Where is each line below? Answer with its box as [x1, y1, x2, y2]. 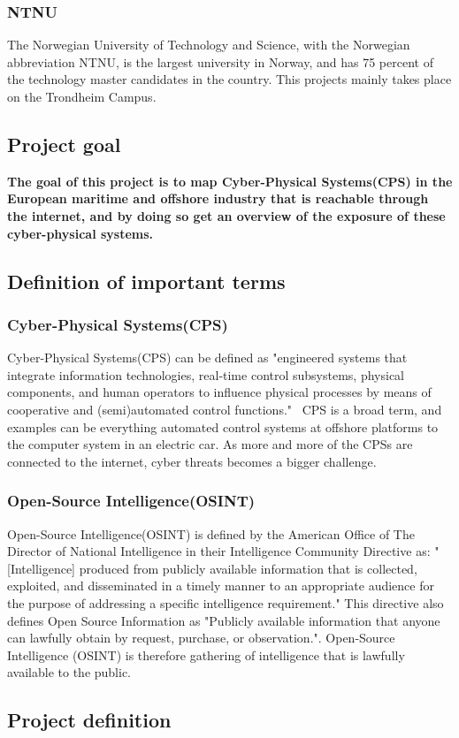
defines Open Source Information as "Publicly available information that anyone [7, 611, 440, 629]
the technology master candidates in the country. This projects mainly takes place [7, 70, 452, 88]
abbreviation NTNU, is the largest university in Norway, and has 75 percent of [7, 52, 433, 71]
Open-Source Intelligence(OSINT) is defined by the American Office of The [7, 524, 415, 543]
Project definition [7, 706, 172, 734]
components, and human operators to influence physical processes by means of [7, 383, 432, 401]
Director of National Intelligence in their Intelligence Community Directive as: [7, 542, 431, 560]
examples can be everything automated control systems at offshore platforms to [7, 417, 439, 436]
